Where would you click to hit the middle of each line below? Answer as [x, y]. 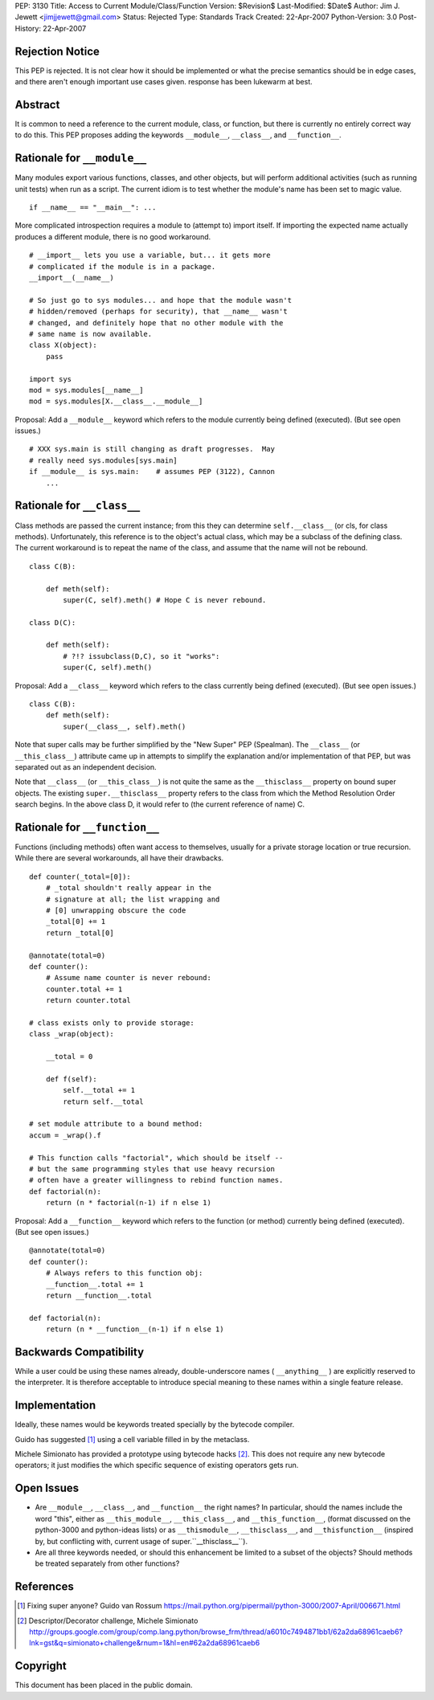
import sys [51, 379]
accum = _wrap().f [66, 1135]
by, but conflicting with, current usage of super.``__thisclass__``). [141, 1541]
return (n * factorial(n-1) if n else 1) [129, 1203]
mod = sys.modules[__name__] [86, 390]
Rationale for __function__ [87, 827]
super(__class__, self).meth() [125, 726]
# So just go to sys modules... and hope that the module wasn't [161, 300]
